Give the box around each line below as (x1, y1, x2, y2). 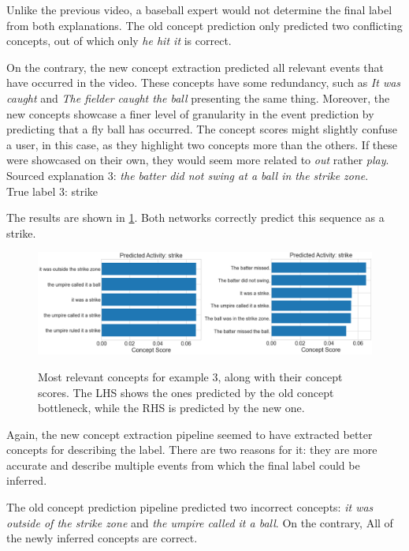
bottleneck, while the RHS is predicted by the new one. (38, 399, 305, 416)
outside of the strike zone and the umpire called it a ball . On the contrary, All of (6, 514, 393, 530)
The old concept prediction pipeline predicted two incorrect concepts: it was (6, 499, 374, 515)
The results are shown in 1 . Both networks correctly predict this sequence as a (6, 209, 385, 226)
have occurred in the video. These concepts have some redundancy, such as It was (6, 74, 401, 91)
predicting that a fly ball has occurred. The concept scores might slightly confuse (6, 121, 397, 137)
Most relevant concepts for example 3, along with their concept (38, 368, 343, 384)
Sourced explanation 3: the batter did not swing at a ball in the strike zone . (6, 167, 369, 183)
